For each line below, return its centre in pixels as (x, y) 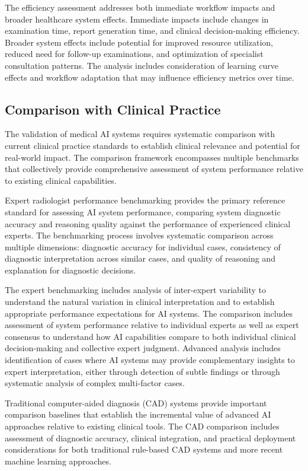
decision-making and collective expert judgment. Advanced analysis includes (143, 348)
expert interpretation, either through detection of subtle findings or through (142, 371)
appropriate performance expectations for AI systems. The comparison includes (149, 313)
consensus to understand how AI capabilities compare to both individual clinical (150, 336)
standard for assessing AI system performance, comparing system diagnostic (143, 211)
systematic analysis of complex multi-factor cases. (95, 383)
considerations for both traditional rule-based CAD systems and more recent (144, 449)
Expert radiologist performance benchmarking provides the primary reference (145, 200)
